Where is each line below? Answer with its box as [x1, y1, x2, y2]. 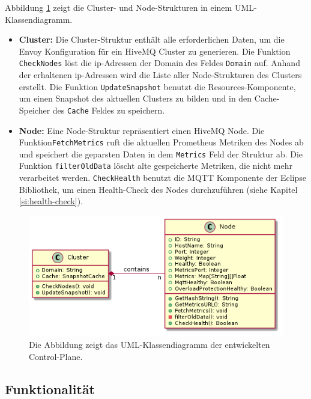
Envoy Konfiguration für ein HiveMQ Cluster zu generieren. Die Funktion [19, 44, 291, 57]
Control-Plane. [29, 350, 83, 362]
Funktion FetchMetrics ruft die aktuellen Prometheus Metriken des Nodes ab [19, 136, 304, 148]
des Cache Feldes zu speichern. [52, 103, 165, 116]
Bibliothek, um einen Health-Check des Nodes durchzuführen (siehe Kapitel [19, 183, 298, 195]
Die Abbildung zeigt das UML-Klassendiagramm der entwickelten [29, 338, 270, 351]
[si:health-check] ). [19, 195, 83, 207]
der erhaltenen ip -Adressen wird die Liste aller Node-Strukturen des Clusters [19, 69, 302, 81]
